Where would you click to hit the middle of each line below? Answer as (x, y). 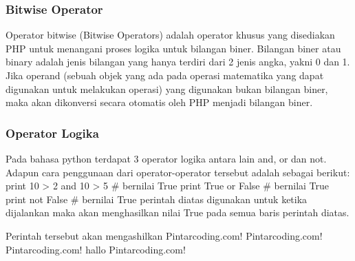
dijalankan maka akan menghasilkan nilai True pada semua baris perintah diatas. (177, 212)
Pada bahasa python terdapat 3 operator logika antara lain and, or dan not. (166, 158)
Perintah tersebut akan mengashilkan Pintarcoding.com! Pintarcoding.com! (164, 235)
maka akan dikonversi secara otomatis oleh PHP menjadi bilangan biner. (159, 102)
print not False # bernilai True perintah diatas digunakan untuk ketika (157, 199)
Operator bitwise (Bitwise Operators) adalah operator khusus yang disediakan (170, 35)
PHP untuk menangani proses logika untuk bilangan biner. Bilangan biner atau (173, 48)
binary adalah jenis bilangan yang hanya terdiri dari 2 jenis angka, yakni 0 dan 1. (178, 62)
